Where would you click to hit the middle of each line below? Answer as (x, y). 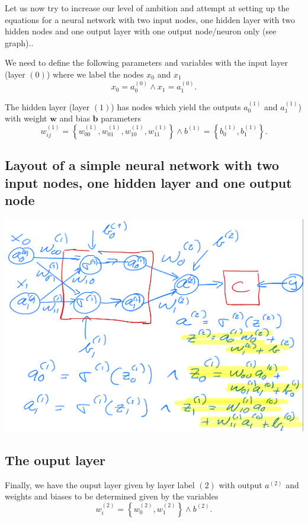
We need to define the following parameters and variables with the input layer (146, 63)
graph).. (19, 42)
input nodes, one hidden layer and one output (148, 182)
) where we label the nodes (95, 74)
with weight (26, 118)
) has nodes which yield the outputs (176, 106)
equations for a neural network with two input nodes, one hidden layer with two (150, 19)
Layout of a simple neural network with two (142, 165)
